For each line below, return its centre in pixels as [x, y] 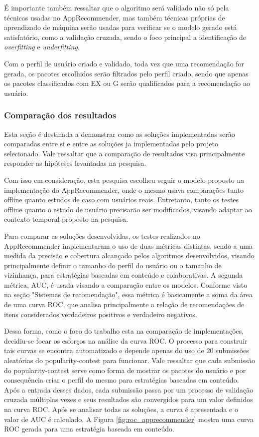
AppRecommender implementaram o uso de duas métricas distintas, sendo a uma [128, 245]
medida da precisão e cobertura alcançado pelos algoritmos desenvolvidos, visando [129, 255]
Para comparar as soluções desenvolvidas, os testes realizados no [102, 235]
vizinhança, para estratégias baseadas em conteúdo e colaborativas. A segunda [124, 275]
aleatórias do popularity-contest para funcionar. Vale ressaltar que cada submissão [130, 360]
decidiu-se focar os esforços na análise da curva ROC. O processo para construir [126, 340]
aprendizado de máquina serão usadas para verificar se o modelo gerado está [121, 27]
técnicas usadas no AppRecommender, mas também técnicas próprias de [115, 17]
